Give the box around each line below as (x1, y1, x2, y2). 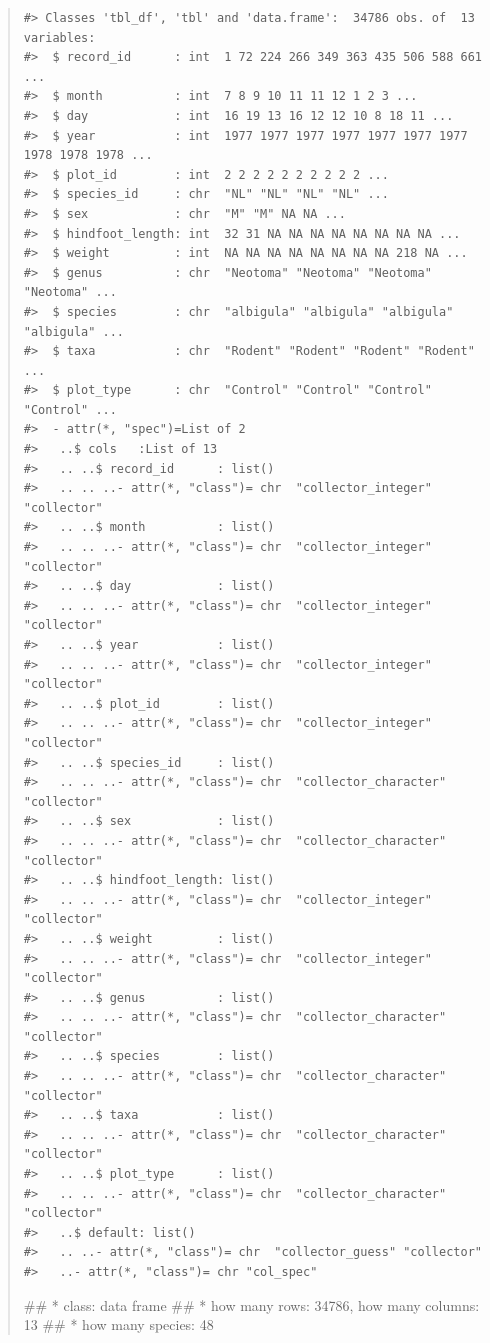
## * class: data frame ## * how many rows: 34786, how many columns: (23, 1294, 480, 1315)
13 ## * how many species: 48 (23, 1314, 214, 1335)
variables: (23, 30, 96, 45)
